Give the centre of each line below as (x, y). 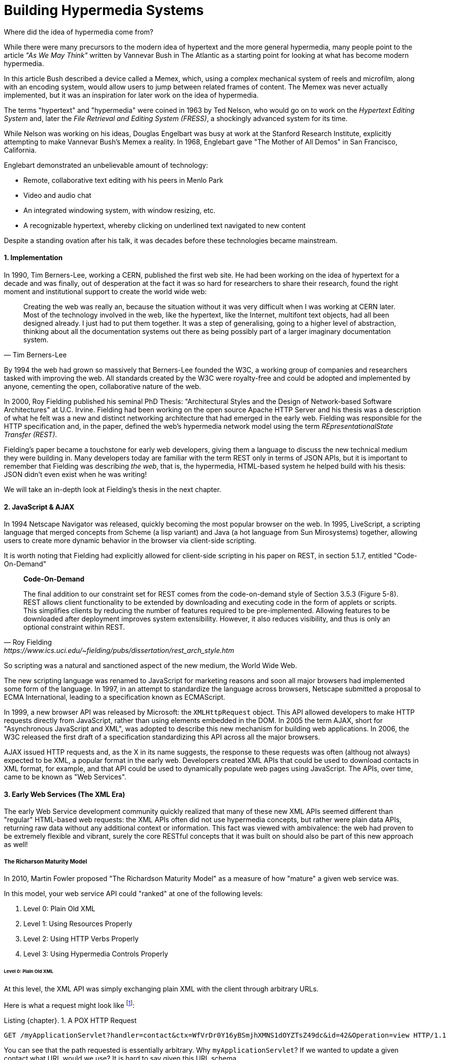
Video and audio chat (57, 195)
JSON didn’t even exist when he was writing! (75, 474)
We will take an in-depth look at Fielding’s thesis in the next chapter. (113, 489)
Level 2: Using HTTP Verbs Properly (81, 939)
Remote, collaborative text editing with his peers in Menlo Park (123, 180)
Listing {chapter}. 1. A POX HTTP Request (70, 1020)
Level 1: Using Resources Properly (78, 924)
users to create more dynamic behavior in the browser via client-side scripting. (130, 541)
